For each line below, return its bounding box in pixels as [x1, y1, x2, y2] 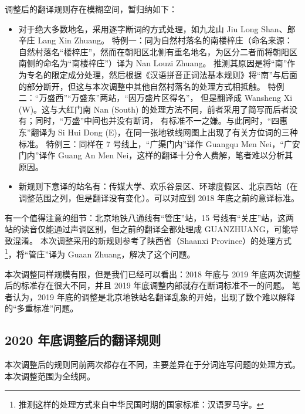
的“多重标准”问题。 [5, 302, 79, 314]
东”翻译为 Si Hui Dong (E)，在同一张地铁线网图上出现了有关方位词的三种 [18, 125, 298, 138]
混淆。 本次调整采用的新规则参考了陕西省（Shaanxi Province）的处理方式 [12, 234, 292, 246]
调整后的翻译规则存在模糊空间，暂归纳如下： [5, 3, 177, 15]
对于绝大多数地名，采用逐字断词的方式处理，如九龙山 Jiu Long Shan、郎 [18, 22, 296, 35]
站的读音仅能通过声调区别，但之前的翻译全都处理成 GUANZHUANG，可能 [5, 223, 290, 235]
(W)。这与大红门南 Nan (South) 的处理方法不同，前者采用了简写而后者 [18, 103, 290, 115]
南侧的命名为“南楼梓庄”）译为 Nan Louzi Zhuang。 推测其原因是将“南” [18, 57, 287, 69]
